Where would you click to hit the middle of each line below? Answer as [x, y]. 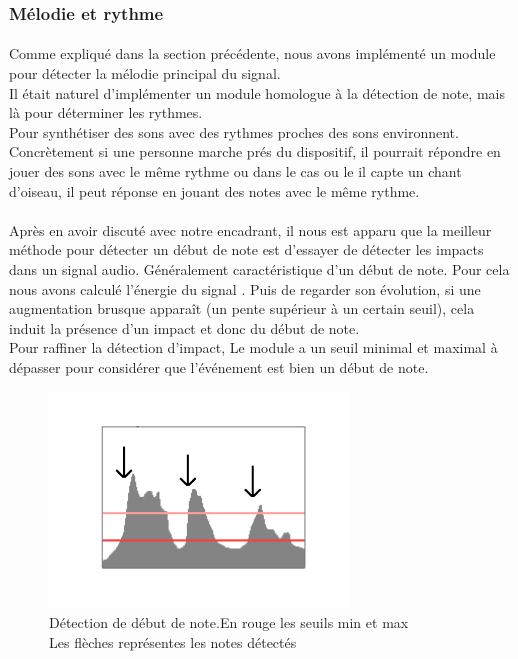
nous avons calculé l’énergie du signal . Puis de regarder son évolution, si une [245, 288]
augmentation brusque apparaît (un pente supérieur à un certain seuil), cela [242, 308]
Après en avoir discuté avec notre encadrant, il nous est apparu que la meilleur [250, 229]
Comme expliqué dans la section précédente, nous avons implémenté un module [252, 53]
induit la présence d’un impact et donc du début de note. [184, 327]
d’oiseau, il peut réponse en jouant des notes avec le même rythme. [214, 190]
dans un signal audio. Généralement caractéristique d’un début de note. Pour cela [259, 268]
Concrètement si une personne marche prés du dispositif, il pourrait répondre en [255, 151]
